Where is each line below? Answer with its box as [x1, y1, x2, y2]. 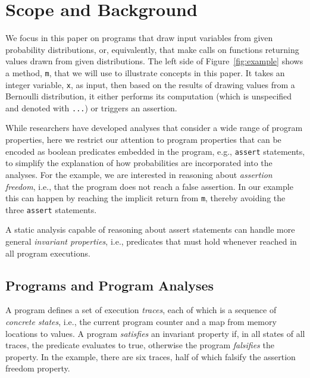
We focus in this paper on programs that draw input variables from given [5, 32, 273, 44]
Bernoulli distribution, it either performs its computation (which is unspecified [5, 90, 292, 102]
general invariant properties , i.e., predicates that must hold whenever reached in [5, 235, 297, 247]
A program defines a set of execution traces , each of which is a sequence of [5, 304, 277, 316]
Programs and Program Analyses [5, 276, 214, 294]
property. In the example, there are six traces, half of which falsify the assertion [5, 350, 296, 363]
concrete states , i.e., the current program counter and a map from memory [5, 315, 277, 327]
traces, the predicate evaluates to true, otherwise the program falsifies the [5, 339, 274, 351]
